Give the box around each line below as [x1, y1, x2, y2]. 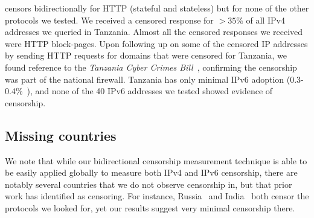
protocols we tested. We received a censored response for [5, 13, 214, 26]
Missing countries [5, 126, 117, 144]
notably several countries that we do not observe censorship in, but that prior [5, 178, 292, 190]
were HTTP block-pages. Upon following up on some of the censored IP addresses [5, 37, 308, 50]
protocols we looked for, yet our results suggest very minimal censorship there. [5, 201, 295, 214]
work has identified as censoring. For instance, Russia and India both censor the [5, 190, 309, 202]
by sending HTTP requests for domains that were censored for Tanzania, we [5, 49, 287, 62]
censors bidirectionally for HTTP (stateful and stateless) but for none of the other [5, 2, 309, 14]
